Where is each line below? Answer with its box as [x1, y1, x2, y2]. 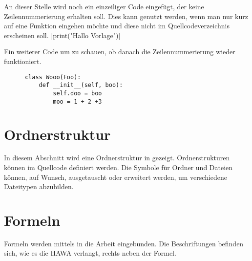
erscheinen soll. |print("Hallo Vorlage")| [4, 30, 121, 40]
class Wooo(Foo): [24, 73, 81, 81]
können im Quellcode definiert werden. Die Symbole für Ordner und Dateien [4, 162, 233, 172]
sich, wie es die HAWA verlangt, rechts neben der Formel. [4, 248, 176, 258]
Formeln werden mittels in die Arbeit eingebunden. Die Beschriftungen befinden [4, 238, 244, 248]
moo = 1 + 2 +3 [53, 98, 102, 105]
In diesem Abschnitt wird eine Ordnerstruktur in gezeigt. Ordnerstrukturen [4, 152, 230, 163]
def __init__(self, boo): [39, 82, 123, 89]
